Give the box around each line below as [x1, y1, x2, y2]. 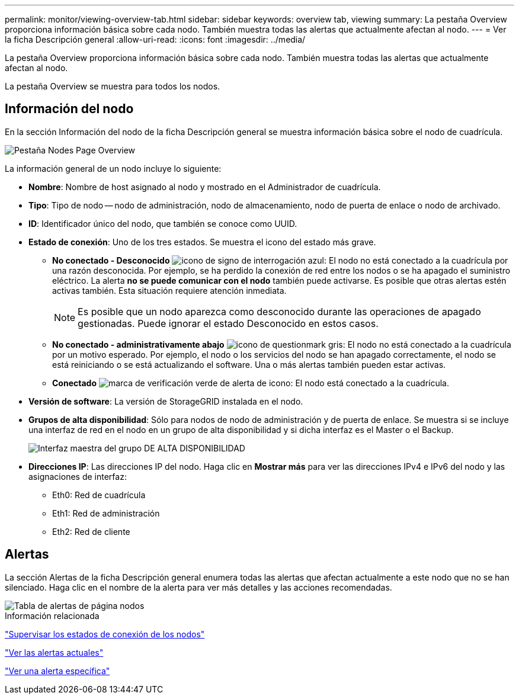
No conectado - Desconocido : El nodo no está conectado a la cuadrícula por [52, 255, 508, 265]
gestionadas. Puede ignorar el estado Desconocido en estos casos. [78, 317, 379, 329]
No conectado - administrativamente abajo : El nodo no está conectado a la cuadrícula [52, 339, 511, 349]
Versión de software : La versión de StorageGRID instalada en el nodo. [28, 396, 303, 406]
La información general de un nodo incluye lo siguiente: [5, 163, 222, 174]
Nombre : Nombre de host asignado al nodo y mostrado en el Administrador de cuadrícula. [28, 181, 381, 192]
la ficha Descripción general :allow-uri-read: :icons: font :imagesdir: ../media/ [5, 34, 306, 44]
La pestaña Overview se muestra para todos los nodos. [5, 81, 220, 91]
